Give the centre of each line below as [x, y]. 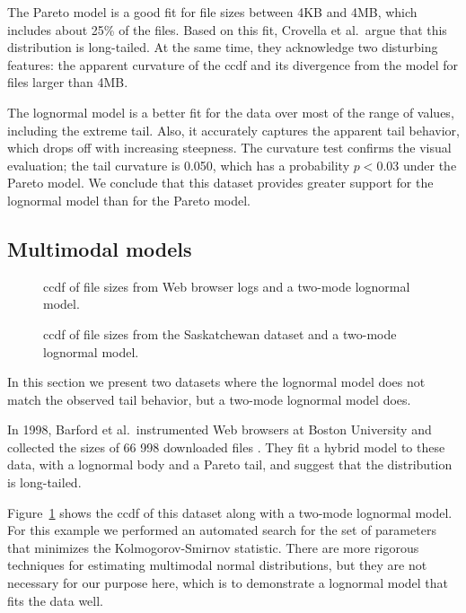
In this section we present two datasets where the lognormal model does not [216, 382]
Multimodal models [100, 248]
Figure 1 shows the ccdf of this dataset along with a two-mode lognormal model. [230, 512]
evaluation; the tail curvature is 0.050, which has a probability [179, 165]
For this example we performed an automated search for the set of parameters [222, 530]
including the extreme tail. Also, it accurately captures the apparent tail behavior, [233, 130]
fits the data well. [56, 600]
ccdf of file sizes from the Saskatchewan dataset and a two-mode [220, 333]
